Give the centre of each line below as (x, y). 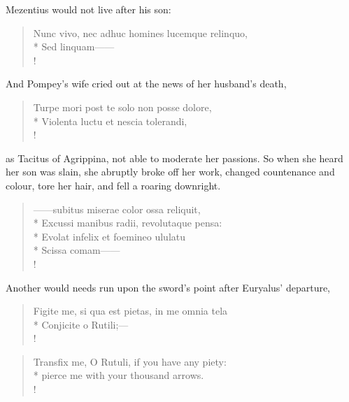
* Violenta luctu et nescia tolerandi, (110, 121)
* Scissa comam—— (77, 250)
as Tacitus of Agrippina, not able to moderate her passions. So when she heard (174, 158)
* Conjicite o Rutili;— (81, 324)
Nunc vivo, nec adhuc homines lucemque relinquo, (140, 33)
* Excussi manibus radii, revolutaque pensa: (128, 223)
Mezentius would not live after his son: (88, 9)
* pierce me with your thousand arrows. (119, 375)
